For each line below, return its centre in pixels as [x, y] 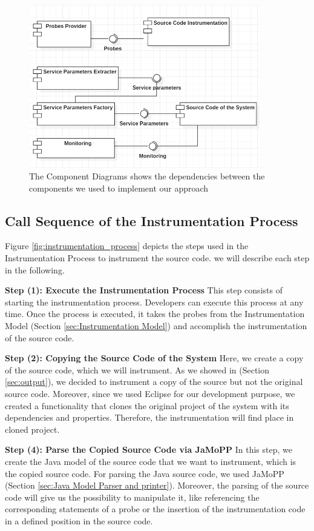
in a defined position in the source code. [79, 520]
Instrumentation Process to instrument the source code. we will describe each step [157, 258]
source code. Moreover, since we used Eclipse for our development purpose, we [150, 394]
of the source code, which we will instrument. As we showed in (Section [137, 369]
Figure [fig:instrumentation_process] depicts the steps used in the [127, 246]
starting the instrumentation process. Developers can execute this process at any [154, 302]
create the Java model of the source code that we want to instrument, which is [151, 461]
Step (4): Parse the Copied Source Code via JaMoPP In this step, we [149, 449]
